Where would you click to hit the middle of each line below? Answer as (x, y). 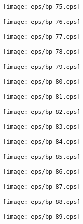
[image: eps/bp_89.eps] (42, 217)
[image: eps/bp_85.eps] (42, 157)
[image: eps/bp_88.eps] (42, 202)
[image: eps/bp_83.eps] (42, 127)
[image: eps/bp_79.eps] (42, 67)
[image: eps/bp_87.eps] (42, 187)
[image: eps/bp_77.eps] (42, 37)
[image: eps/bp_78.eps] (42, 52)
